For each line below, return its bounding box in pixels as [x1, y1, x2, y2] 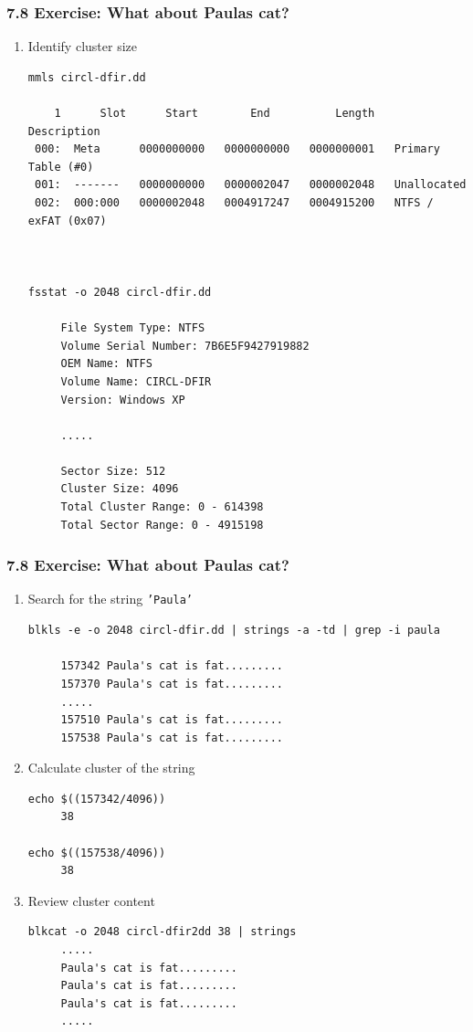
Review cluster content [27, 890, 155, 910]
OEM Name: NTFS [60, 357, 152, 371]
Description [27, 124, 100, 138]
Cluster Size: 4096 [60, 482, 179, 496]
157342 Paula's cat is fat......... [60, 659, 283, 673]
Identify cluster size [27, 37, 137, 56]
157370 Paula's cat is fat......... [60, 677, 283, 690]
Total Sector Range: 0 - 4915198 [60, 518, 264, 532]
